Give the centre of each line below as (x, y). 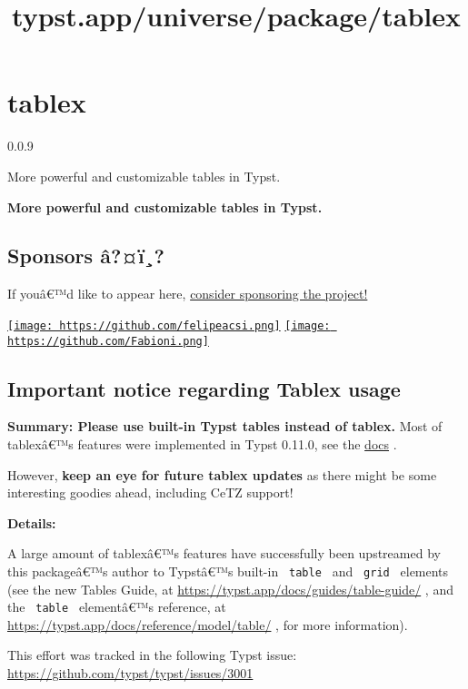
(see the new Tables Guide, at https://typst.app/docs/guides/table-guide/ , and (230, 589)
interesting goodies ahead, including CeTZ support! (150, 492)
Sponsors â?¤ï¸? (86, 256)
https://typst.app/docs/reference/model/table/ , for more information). (208, 624)
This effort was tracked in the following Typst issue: (152, 655)
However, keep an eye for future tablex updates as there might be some (222, 474)
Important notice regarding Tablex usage (204, 388)
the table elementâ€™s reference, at (117, 607)
